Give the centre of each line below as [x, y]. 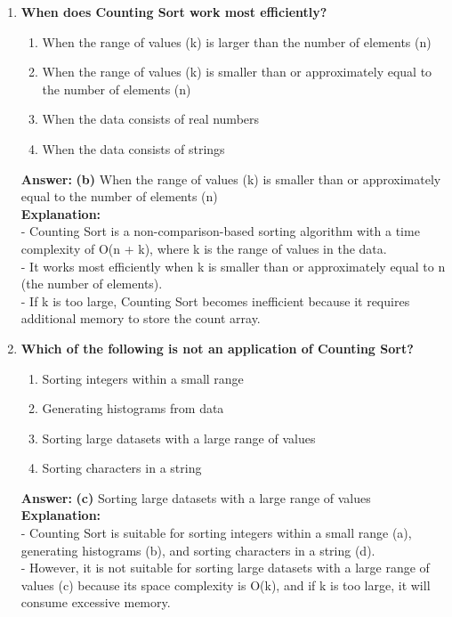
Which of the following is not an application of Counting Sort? [217, 348]
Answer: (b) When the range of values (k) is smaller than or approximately [231, 179]
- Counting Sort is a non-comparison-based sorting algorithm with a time [220, 231]
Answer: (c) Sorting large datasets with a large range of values [196, 497]
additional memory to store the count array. [141, 318]
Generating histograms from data [133, 408]
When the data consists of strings [133, 148]
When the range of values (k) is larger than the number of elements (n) [237, 41]
